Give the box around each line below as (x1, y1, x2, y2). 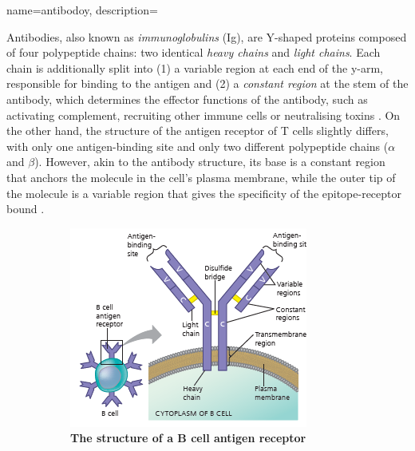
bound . (6, 200, 45, 217)
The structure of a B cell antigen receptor (70, 429, 306, 446)
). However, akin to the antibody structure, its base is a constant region (34, 153, 385, 170)
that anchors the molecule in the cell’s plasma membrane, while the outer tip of (6, 168, 396, 185)
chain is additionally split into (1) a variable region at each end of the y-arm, (6, 59, 384, 76)
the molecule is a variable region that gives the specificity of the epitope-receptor (6, 184, 402, 201)
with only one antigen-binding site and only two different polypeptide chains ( (6, 137, 389, 154)
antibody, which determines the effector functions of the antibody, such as (6, 90, 368, 107)
